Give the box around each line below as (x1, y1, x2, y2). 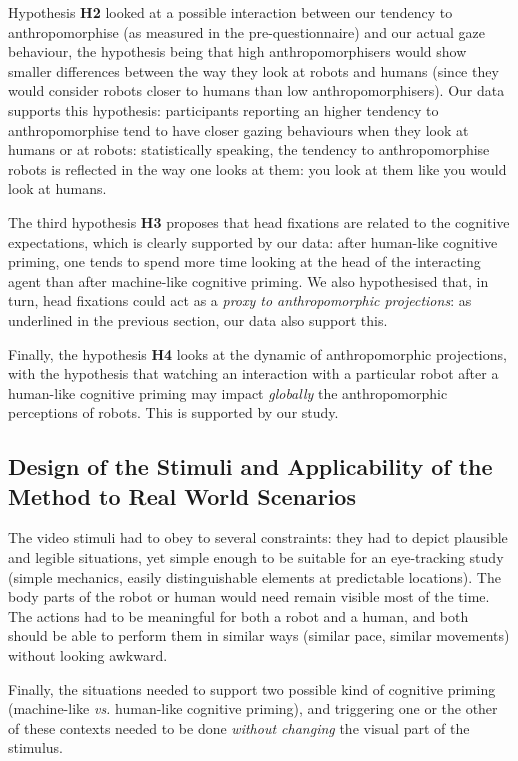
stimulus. (8, 737, 63, 758)
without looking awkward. (8, 645, 168, 666)
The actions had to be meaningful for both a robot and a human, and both (8, 605, 469, 626)
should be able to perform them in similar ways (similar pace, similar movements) (8, 625, 510, 646)
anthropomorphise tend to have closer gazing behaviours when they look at (8, 119, 469, 140)
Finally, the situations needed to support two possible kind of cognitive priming (8, 678, 496, 699)
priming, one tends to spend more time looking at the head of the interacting (8, 251, 481, 272)
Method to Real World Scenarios (8, 480, 356, 511)
